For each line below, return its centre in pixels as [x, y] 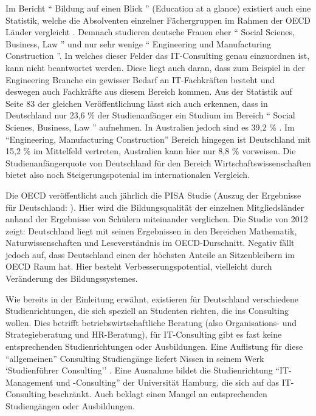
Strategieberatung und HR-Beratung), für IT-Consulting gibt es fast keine [144, 334]
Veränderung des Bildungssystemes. [72, 278]
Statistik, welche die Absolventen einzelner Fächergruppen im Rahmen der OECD [158, 20]
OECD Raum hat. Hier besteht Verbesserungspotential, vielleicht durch [139, 266]
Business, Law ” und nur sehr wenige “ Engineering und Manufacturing [139, 43]
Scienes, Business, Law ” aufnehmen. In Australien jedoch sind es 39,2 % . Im [150, 127]
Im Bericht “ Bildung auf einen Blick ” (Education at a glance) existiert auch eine [158, 8]
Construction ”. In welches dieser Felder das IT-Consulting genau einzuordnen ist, [158, 56]
